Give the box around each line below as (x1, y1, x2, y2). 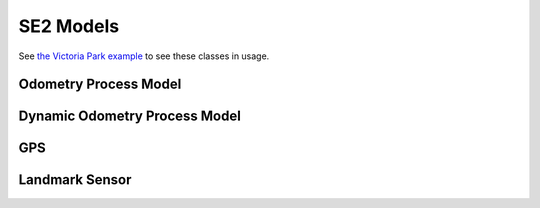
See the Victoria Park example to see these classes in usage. (18, 50, 270, 62)
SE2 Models (18, 15, 120, 37)
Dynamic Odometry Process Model (18, 108, 242, 125)
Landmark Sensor (18, 171, 132, 189)
